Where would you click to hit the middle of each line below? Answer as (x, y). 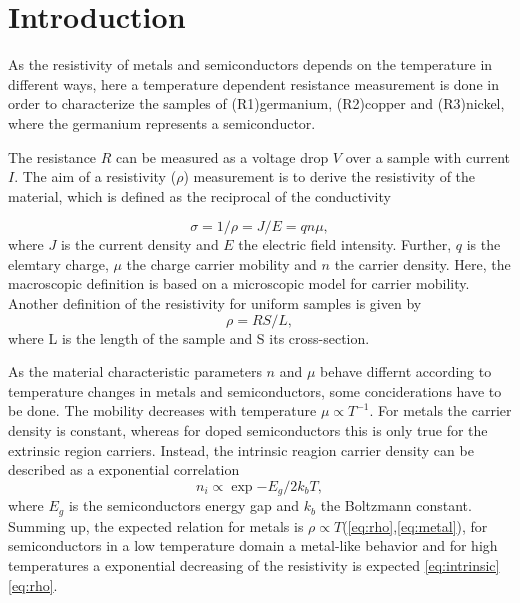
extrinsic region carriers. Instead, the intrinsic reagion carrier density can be (241, 449)
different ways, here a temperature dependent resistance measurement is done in (253, 83)
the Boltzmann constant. (396, 505)
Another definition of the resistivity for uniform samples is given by (215, 303)
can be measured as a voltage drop (222, 156)
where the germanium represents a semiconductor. (162, 122)
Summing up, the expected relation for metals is (156, 525)
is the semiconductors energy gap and (184, 505)
